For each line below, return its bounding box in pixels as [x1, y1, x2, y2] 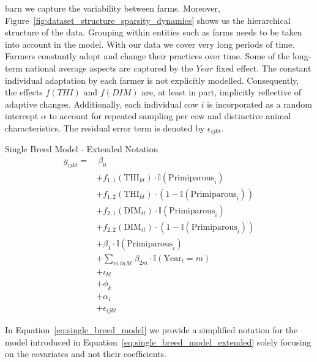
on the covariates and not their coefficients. [5, 347, 166, 360]
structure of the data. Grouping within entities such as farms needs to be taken [5, 26, 302, 39]
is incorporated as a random [207, 97, 312, 110]
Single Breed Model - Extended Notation [5, 142, 158, 155]
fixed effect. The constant [216, 61, 311, 74]
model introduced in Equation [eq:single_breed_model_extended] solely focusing [5, 335, 311, 348]
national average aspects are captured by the [25, 61, 193, 74]
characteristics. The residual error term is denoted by [5, 121, 205, 134]
